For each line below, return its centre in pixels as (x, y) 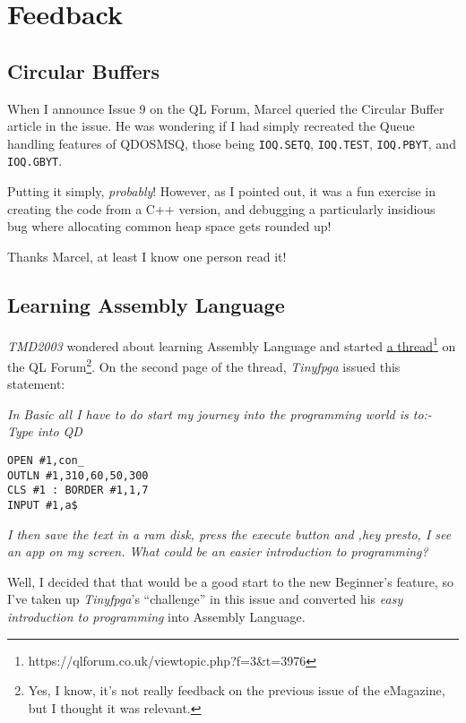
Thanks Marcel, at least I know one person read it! (147, 256)
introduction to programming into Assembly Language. (156, 616)
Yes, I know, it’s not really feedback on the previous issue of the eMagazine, (237, 690)
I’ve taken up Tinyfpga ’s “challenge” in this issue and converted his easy (205, 599)
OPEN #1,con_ (46, 460)
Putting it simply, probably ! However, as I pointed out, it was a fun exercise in (221, 191)
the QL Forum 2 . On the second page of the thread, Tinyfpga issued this (204, 365)
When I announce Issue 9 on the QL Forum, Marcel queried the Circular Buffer (226, 108)
